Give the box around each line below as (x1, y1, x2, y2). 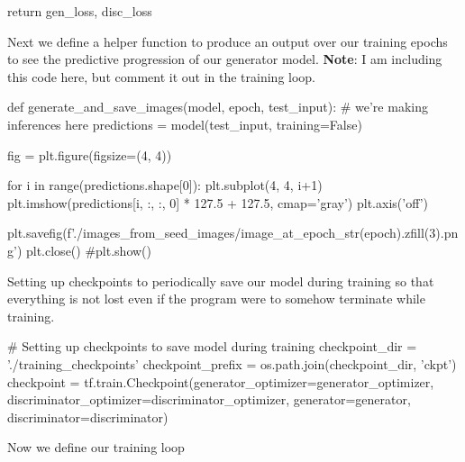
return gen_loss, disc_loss (7, 2, 152, 20)
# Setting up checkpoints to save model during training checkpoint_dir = (7, 337, 417, 356)
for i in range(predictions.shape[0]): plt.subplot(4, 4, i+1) (7, 176, 323, 195)
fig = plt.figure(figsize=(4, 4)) (7, 145, 172, 164)
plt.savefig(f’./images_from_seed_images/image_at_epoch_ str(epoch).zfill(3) (7, 223, 441, 242)
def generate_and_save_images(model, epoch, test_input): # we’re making (7, 97, 428, 116)
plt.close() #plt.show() (25, 240, 151, 259)
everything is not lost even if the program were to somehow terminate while (7, 289, 425, 308)
